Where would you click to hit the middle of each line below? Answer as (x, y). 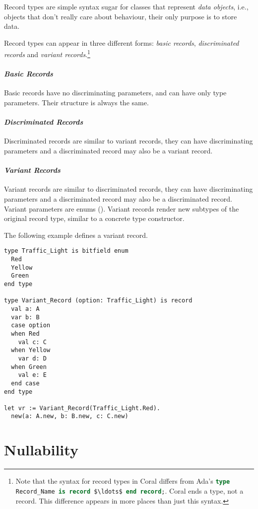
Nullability (41, 450)
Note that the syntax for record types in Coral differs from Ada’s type (123, 481)
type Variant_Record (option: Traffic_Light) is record (98, 301)
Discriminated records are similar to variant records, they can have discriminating (129, 141)
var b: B (25, 317)
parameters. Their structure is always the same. (76, 103)
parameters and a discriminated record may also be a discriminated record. (118, 198)
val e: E (32, 375)
